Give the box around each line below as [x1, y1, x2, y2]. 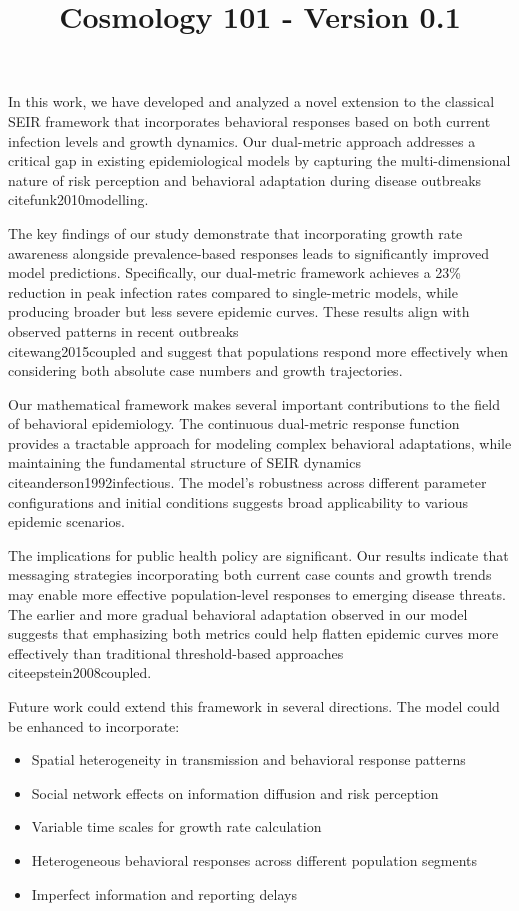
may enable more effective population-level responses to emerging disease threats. [8, 584, 506, 605]
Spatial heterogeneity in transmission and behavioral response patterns [31, 749, 466, 770]
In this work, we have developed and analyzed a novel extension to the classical [8, 91, 495, 112]
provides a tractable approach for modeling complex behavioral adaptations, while [8, 432, 512, 453]
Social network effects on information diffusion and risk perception [31, 782, 439, 803]
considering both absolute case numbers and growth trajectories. [8, 360, 403, 381]
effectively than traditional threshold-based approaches [8, 642, 344, 663]
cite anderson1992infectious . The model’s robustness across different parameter [8, 472, 487, 493]
